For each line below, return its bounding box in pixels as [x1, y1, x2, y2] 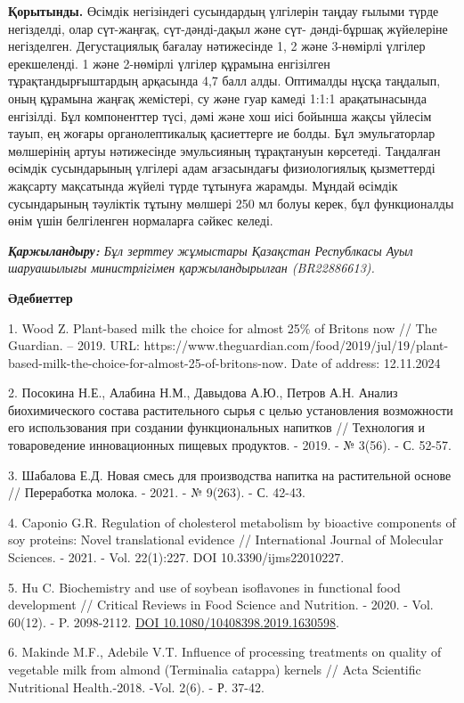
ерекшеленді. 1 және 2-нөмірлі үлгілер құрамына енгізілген [8, 53, 330, 72]
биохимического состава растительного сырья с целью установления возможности [8, 400, 453, 419]
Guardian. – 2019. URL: [8, 336, 140, 355]
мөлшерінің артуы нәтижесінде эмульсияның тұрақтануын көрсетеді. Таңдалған [8, 141, 441, 159]
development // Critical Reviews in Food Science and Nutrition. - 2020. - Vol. [8, 595, 434, 614]
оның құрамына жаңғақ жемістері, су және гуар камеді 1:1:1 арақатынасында [8, 88, 427, 107]
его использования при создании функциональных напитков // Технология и [8, 418, 426, 437]
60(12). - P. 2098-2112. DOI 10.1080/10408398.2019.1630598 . [8, 612, 339, 631]
